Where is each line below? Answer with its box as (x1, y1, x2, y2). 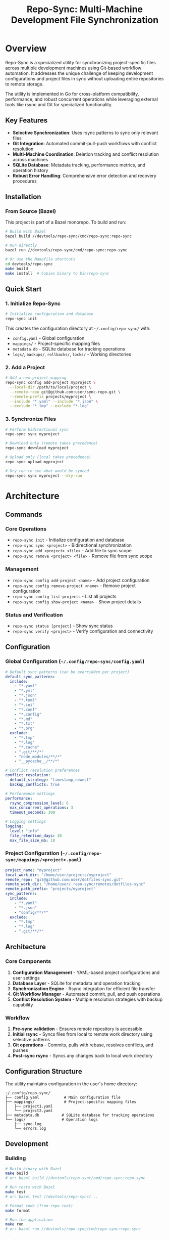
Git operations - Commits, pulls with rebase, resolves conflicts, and (12, 1042, 154, 1048)
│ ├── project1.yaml (5, 1103, 53, 1109)
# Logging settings (5, 819, 46, 824)
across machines (12, 156, 48, 162)
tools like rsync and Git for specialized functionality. (5, 101, 112, 107)
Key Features (5, 116, 48, 125)
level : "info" (10, 828, 39, 833)
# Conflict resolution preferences (5, 768, 80, 773)
